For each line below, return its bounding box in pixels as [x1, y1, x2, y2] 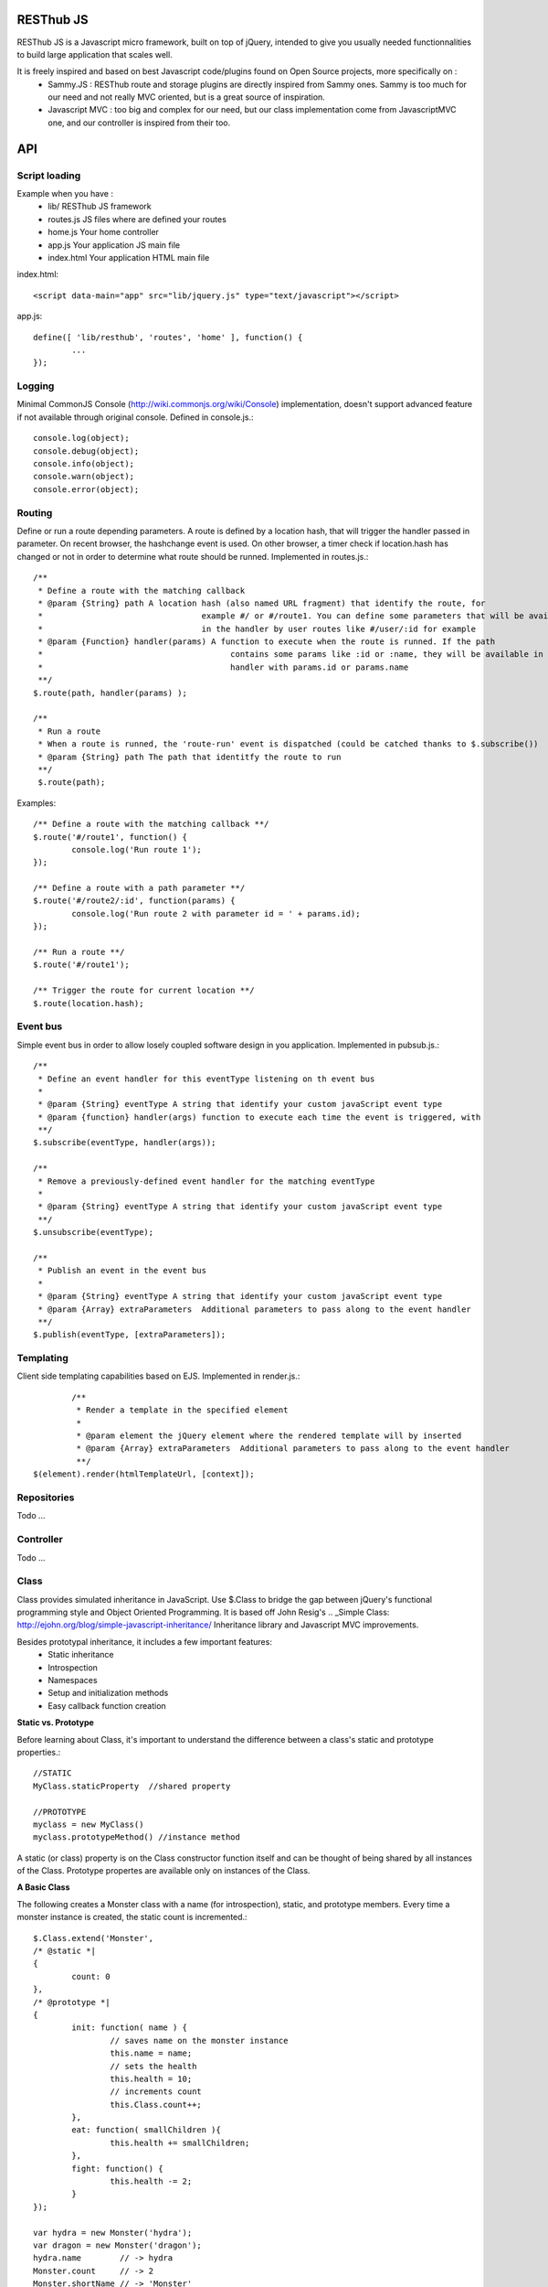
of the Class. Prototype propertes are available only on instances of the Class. [16, 1865, 311, 1876]
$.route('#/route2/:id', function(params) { [33, 896, 237, 906]
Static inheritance [47, 1649, 114, 1660]
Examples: [16, 797, 57, 809]
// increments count [110, 2087, 203, 2097]
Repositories [16, 1491, 75, 1504]
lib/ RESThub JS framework [47, 201, 152, 212]
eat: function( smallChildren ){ [71, 2125, 221, 2135]
